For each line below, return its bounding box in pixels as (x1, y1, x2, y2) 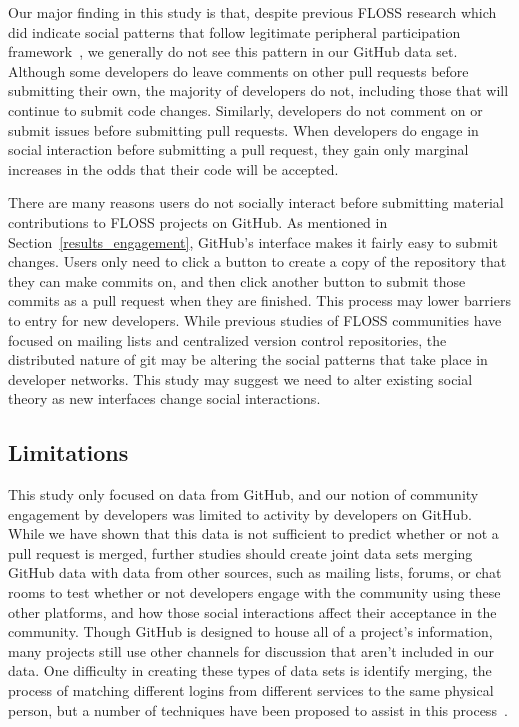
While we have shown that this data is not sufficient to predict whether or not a (8, 523, 499, 544)
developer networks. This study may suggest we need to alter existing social (8, 368, 473, 389)
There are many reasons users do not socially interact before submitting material (8, 192, 504, 213)
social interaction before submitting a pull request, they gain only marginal (8, 139, 469, 160)
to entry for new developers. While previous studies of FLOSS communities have (8, 309, 502, 330)
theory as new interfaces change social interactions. (8, 388, 321, 409)
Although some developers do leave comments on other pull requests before (8, 60, 469, 81)
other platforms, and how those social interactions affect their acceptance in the (8, 601, 497, 622)
